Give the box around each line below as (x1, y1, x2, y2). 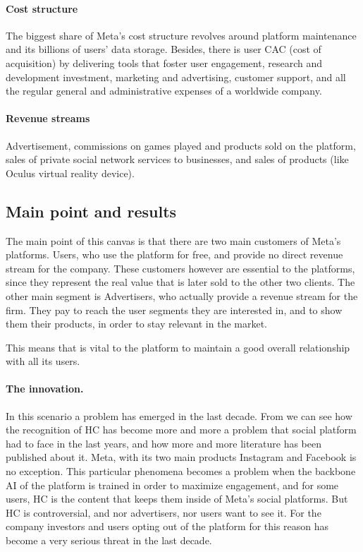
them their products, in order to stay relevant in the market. (6, 316, 267, 331)
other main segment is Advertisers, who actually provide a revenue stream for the (6, 288, 358, 303)
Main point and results (6, 200, 177, 222)
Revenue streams (6, 111, 90, 126)
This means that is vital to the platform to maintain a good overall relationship (6, 340, 350, 354)
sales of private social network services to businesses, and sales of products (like (6, 152, 349, 167)
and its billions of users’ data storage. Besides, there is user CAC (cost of (6, 42, 321, 56)
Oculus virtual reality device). (6, 165, 135, 180)
